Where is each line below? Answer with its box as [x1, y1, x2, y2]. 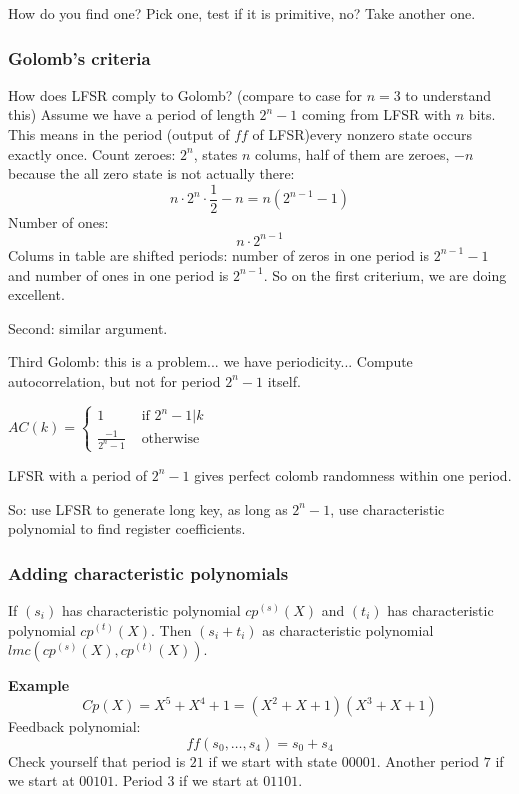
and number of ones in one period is [8, 264, 229, 285]
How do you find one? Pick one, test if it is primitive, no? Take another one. [8, 3, 476, 23]
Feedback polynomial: [8, 716, 141, 737]
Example [8, 675, 70, 696]
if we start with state [208, 750, 338, 771]
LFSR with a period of [8, 464, 148, 485]
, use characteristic [330, 498, 445, 519]
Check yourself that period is [8, 750, 186, 771]
